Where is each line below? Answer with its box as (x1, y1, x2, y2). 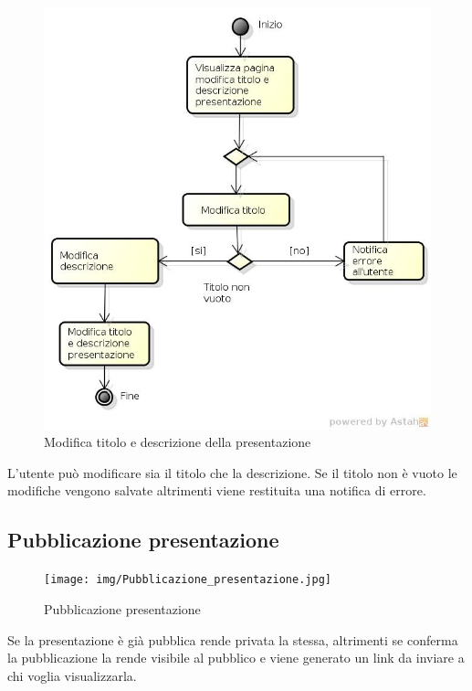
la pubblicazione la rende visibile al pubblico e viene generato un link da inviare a (7, 648, 465, 667)
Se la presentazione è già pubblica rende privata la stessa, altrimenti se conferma (7, 630, 458, 649)
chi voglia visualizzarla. (7, 665, 137, 685)
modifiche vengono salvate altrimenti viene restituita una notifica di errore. (7, 481, 426, 500)
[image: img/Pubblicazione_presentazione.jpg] (44, 573, 331, 587)
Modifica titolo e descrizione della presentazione (44, 432, 311, 452)
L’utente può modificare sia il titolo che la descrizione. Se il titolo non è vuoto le (7, 462, 457, 482)
